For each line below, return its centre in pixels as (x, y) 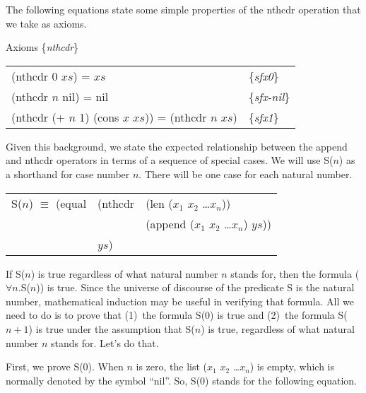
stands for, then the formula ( (295, 273)
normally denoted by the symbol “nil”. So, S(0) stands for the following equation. (181, 380)
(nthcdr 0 (35, 76)
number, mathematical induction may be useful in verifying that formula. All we (180, 301)
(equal (71, 203)
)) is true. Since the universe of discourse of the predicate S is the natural (195, 287)
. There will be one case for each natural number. (246, 174)
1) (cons (99, 117)
